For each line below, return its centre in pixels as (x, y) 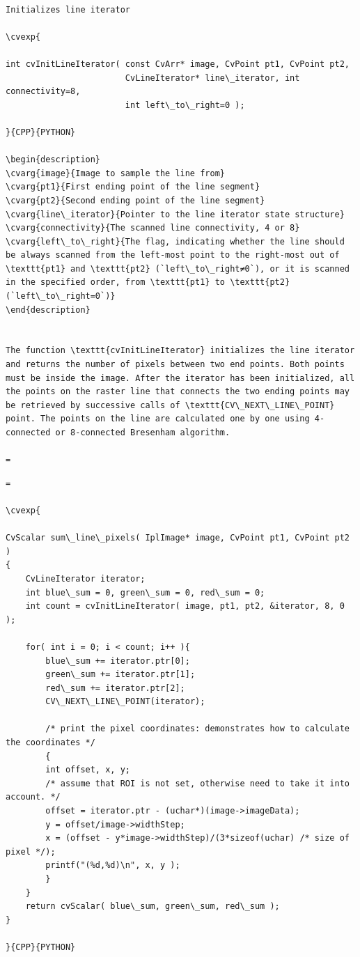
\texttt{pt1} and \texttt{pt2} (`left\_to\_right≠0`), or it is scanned (178, 269)
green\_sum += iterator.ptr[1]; (120, 675)
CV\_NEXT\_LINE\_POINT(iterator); (125, 702)
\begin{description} (53, 160)
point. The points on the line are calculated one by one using (158, 419)
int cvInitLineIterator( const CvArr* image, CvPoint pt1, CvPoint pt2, (178, 64)
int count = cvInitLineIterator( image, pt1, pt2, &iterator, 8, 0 (185, 606)
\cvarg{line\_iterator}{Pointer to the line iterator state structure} (175, 214)
